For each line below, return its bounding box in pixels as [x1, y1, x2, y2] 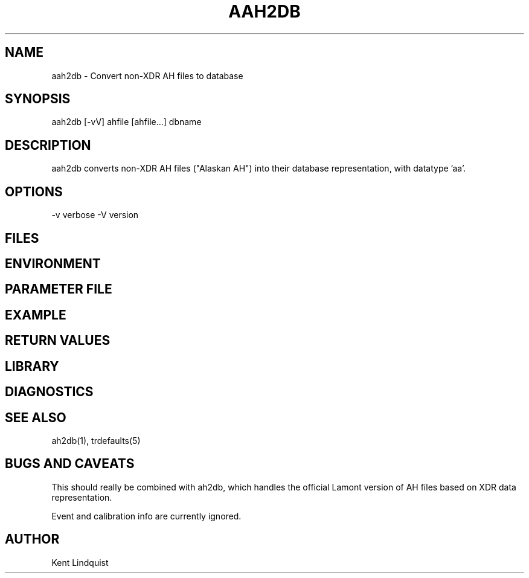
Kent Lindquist [51, 557, 109, 568]
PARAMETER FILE [5, 281, 112, 297]
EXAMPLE [5, 307, 66, 323]
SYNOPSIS [5, 91, 71, 107]
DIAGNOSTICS [5, 384, 94, 400]
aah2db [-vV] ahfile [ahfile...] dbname [51, 117, 202, 127]
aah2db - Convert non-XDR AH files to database [51, 70, 243, 81]
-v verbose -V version [51, 210, 139, 220]
